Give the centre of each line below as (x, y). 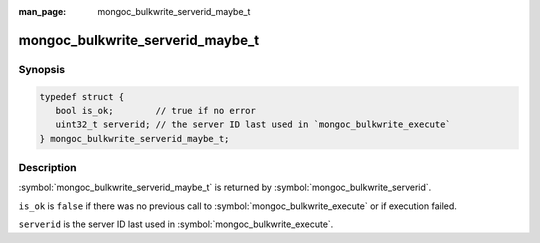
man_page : (42, 11)
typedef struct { (82, 96)
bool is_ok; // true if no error (156, 110)
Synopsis (41, 69)
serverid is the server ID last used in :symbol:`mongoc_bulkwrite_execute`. (176, 224)
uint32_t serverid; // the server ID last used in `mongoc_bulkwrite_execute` (253, 124)
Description (47, 168)
